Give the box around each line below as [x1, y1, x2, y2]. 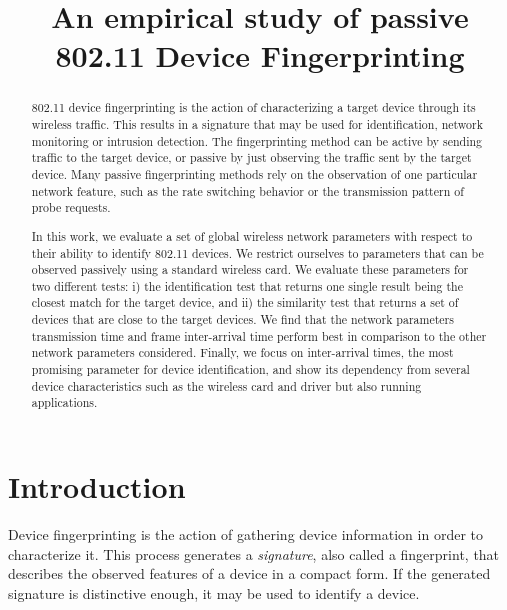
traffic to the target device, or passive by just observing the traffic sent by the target [31, 149, 472, 166]
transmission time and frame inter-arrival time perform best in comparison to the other [31, 327, 487, 344]
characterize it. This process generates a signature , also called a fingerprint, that [8, 543, 500, 564]
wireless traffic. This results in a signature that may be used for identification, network [31, 116, 483, 133]
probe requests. [31, 199, 111, 216]
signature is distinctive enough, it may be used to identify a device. [8, 582, 420, 603]
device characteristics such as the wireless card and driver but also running [31, 377, 422, 394]
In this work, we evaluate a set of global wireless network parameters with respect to [31, 227, 473, 244]
